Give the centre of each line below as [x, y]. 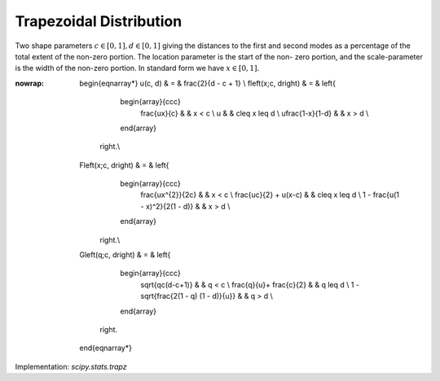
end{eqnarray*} [106, 348]
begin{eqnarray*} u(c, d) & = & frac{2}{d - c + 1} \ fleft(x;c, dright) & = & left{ [207, 83]
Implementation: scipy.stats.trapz [71, 366]
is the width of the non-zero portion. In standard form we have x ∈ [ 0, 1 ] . [137, 68]
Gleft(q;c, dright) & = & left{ [125, 255]
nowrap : [30, 83]
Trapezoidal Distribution [99, 21]
